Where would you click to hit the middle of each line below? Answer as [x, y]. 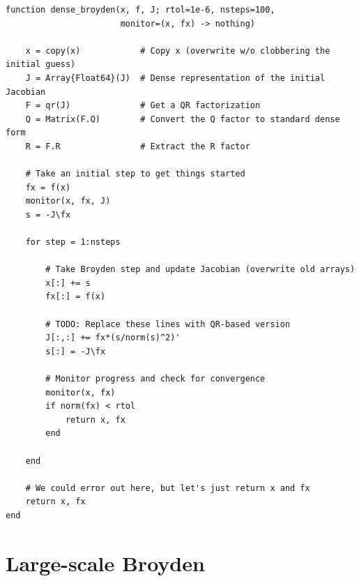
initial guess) [41, 65]
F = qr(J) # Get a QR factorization [143, 106]
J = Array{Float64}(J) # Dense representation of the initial [175, 78]
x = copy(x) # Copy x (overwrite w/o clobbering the [178, 51]
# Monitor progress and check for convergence [155, 379]
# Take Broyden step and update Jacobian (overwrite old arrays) [200, 270]
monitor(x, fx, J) [68, 201]
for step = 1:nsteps [73, 242]
